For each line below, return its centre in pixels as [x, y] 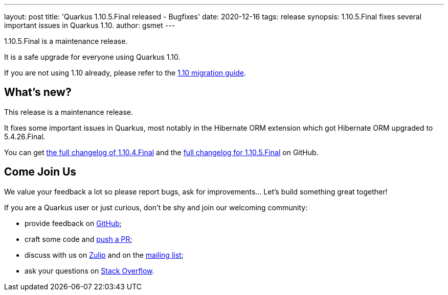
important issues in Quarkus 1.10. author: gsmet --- [90, 25]
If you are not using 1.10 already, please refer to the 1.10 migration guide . [125, 73]
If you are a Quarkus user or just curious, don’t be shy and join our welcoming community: [156, 207]
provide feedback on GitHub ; [73, 223]
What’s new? [38, 92]
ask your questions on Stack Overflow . [89, 271]
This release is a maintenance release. [69, 112]
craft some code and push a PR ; [79, 239]
